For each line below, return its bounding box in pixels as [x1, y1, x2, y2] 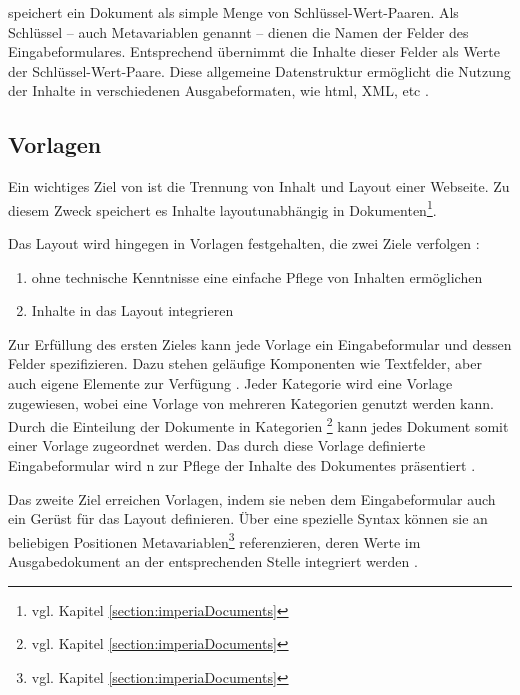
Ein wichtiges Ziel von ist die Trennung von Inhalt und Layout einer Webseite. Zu [8, 176, 510, 197]
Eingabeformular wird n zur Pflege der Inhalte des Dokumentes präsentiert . [8, 455, 476, 476]
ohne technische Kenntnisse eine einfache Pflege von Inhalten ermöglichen [31, 266, 483, 287]
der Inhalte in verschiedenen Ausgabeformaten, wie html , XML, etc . [8, 80, 429, 101]
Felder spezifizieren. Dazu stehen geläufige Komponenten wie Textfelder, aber [8, 353, 482, 374]
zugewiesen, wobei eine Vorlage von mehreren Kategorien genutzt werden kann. [8, 392, 494, 413]
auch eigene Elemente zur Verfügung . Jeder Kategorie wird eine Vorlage [8, 372, 453, 393]
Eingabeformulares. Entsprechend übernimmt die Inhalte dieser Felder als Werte [8, 41, 500, 62]
